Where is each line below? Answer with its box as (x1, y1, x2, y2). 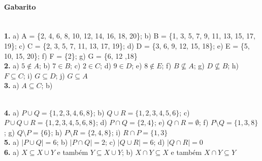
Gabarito (4, 1, 36, 12)
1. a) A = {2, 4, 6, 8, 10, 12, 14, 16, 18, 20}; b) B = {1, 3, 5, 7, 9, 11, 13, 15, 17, (4, 30, 255, 41)
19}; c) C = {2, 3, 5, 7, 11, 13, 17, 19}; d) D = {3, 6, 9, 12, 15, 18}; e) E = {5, (4, 40, 250, 51)
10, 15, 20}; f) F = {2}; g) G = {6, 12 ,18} (4, 50, 138, 61)
